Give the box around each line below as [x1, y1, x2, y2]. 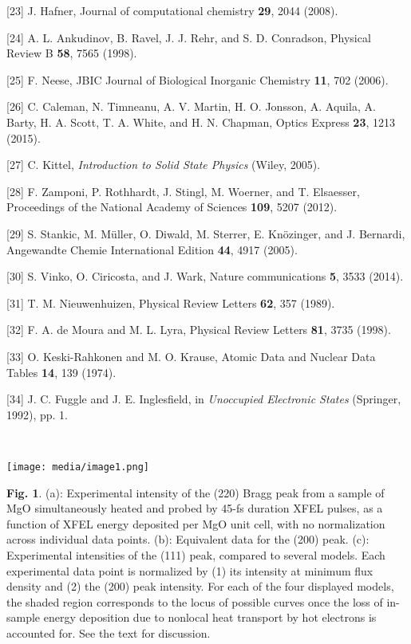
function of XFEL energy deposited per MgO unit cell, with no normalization [6, 515, 385, 532]
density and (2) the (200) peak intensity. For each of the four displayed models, [6, 578, 394, 595]
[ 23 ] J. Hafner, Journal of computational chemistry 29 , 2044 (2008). [6, 2, 338, 18]
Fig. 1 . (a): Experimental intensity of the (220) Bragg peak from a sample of [6, 484, 385, 501]
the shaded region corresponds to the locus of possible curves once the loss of [6, 593, 383, 610]
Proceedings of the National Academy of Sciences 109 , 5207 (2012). [6, 198, 338, 215]
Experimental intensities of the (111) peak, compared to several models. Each [6, 546, 385, 563]
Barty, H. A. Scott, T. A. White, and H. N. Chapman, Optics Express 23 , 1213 [6, 113, 395, 130]
